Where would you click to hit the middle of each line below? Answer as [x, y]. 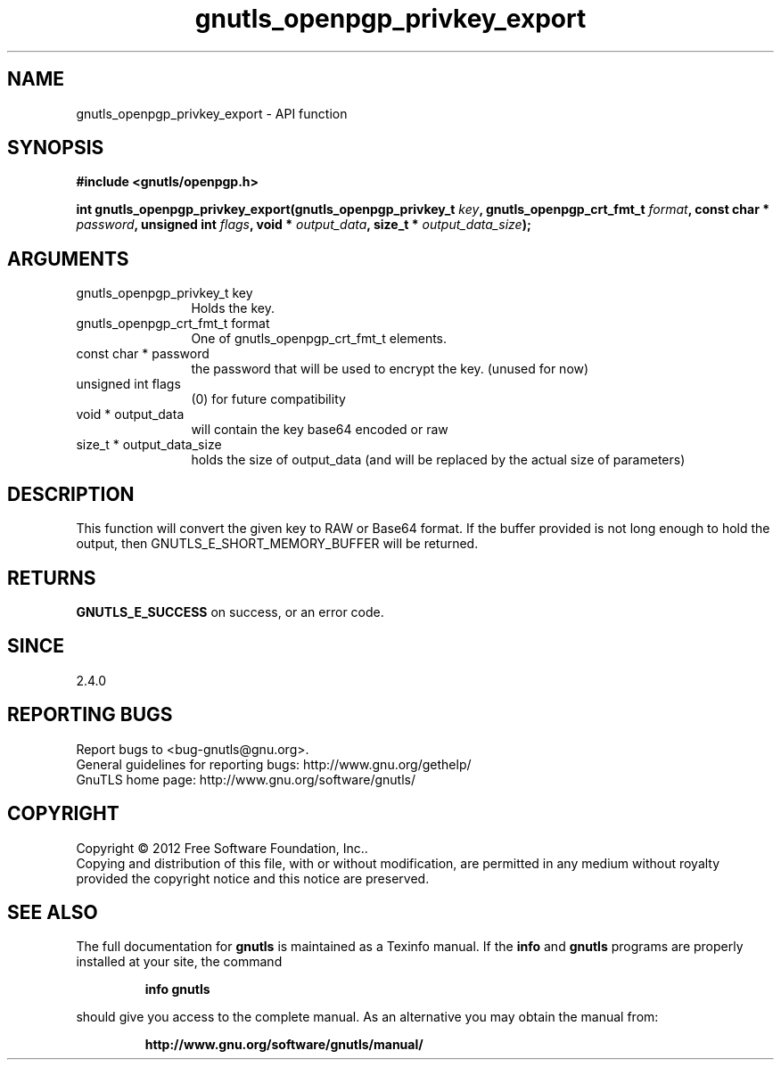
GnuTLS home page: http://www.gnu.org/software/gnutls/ [246, 779]
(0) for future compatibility [268, 399]
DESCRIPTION [71, 494]
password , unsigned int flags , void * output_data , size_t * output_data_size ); [304, 225]
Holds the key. [233, 308]
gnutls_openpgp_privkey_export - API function [212, 113]
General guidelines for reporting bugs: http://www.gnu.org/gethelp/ [274, 764]
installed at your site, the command [179, 962]
